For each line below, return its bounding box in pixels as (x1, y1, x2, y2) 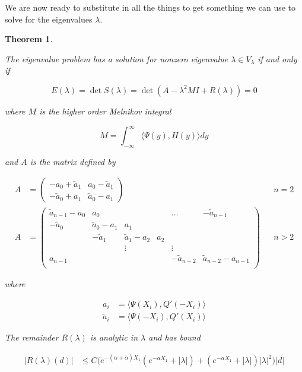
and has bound (148, 331, 201, 344)
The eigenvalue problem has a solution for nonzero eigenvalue (5, 52, 228, 65)
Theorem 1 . (5, 33, 53, 45)
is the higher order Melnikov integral (39, 104, 171, 117)
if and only (258, 52, 297, 65)
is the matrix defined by (30, 155, 116, 167)
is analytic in (90, 331, 138, 344)
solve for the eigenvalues (5, 12, 93, 25)
